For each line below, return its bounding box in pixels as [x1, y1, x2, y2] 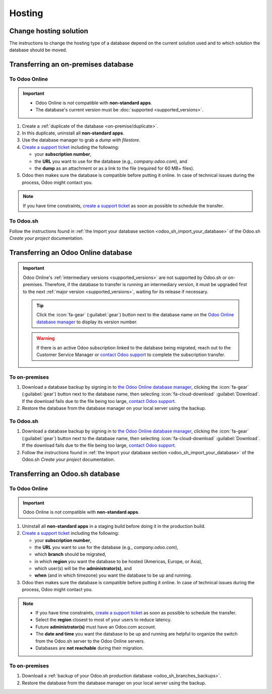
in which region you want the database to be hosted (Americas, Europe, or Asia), [34, 558, 202, 564]
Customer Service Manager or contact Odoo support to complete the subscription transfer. [36, 352, 225, 358]
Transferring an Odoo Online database [9, 248, 132, 257]
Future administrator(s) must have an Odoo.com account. [35, 623, 156, 630]
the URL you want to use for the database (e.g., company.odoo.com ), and [34, 158, 187, 164]
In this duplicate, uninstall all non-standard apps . [22, 130, 124, 136]
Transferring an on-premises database [9, 60, 133, 69]
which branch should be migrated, [34, 551, 106, 558]
